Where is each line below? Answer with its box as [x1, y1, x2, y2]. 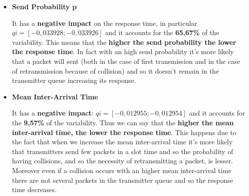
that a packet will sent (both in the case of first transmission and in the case [12, 56, 240, 66]
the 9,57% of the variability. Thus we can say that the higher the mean [12, 117, 234, 127]
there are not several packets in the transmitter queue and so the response [12, 175, 233, 185]
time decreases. [12, 184, 57, 195]
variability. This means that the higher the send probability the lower [12, 37, 236, 47]
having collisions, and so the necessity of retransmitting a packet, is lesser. [12, 156, 233, 166]
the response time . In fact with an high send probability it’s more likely [12, 46, 234, 57]
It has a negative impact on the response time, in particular [12, 18, 197, 28]
